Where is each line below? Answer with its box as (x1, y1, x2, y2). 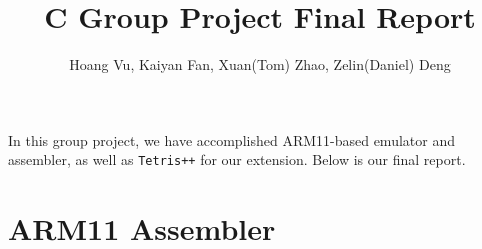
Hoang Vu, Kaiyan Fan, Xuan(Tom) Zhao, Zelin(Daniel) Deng (69, 54, 451, 75)
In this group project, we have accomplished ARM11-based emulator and (8, 129, 455, 150)
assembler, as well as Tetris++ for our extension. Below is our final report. (8, 149, 466, 170)
